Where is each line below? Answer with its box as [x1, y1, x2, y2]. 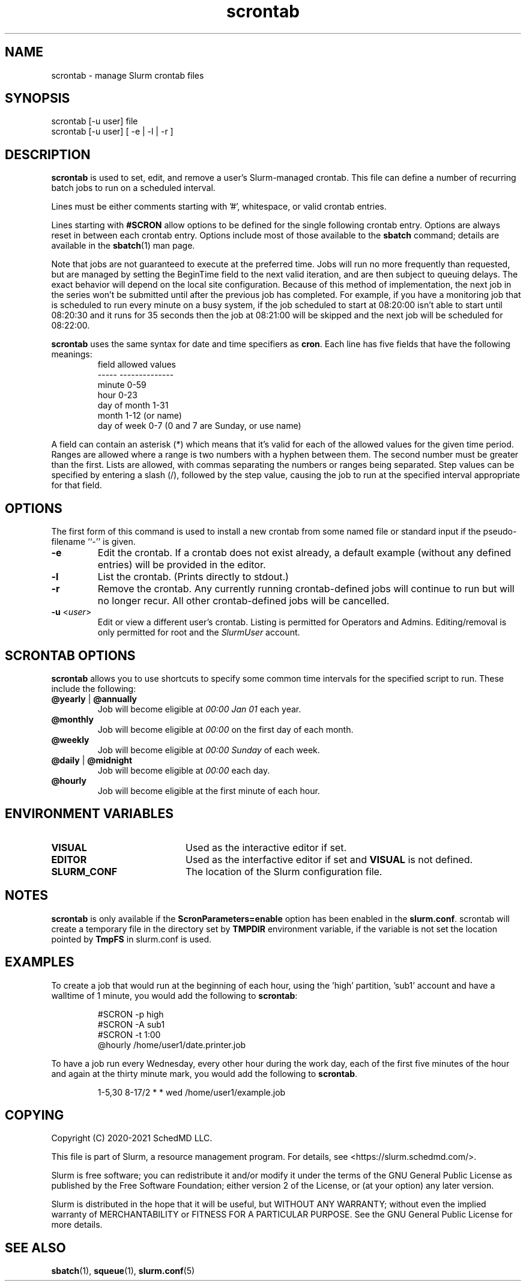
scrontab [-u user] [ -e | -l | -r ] [51, 126, 174, 137]
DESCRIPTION [5, 147, 91, 162]
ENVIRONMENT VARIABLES [5, 806, 174, 822]
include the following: [51, 683, 136, 694]
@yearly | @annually [51, 693, 138, 704]
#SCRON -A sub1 [97, 1019, 165, 1030]
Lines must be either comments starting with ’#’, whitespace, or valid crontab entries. [51, 201, 387, 212]
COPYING [5, 1107, 64, 1123]
